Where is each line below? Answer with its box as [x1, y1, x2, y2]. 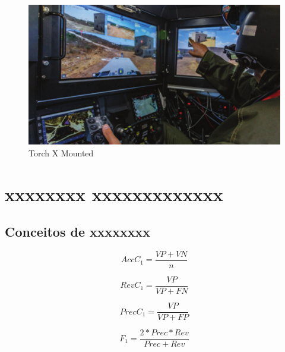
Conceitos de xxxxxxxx [5, 222, 150, 241]
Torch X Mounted [28, 146, 94, 159]
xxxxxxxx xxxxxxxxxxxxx [5, 181, 223, 206]
